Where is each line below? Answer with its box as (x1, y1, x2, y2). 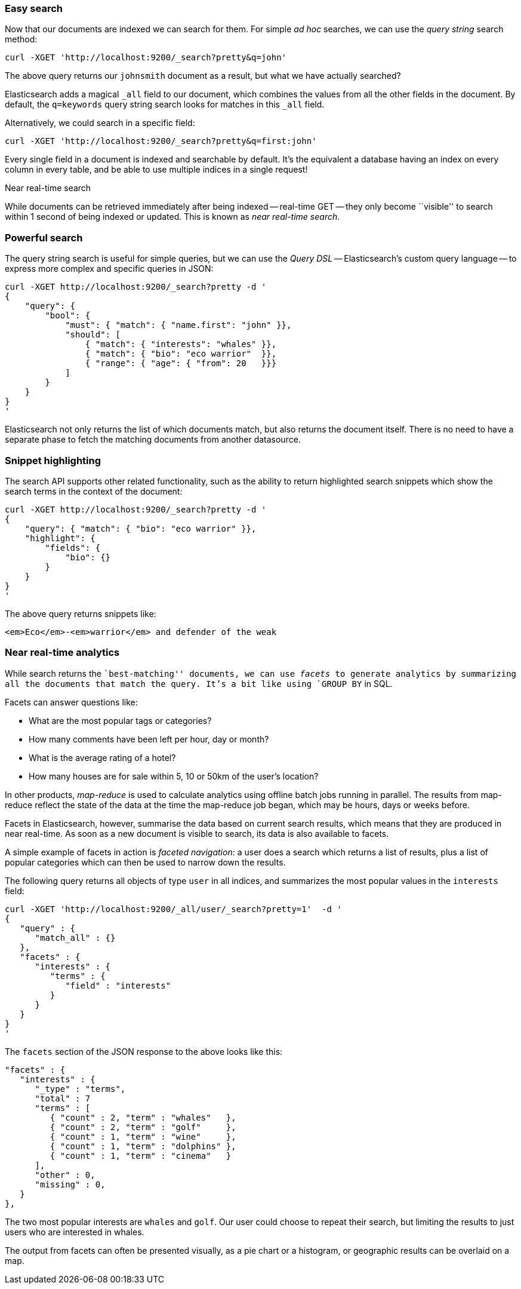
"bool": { (45, 311, 91, 321)
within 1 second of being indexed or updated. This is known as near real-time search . (5, 211, 340, 222)
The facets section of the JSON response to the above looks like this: (5, 1046, 283, 1057)
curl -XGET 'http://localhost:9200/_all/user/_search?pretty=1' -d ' (5, 904, 342, 914)
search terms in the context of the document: (5, 486, 183, 496)
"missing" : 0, (35, 1179, 106, 1189)
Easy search (5, 2, 63, 14)
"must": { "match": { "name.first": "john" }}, (65, 320, 292, 330)
